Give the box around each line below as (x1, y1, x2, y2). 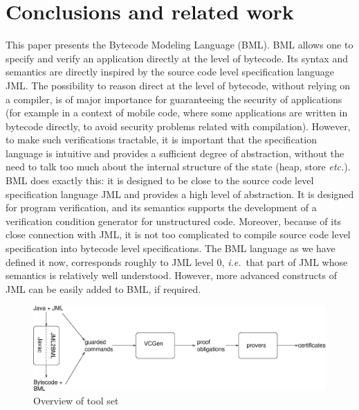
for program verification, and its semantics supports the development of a (6, 200, 317, 215)
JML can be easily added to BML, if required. (6, 281, 201, 296)
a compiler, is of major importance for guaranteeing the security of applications (6, 91, 342, 106)
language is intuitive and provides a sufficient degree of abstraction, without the (6, 145, 344, 160)
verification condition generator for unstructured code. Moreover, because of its (6, 213, 342, 228)
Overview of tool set (33, 393, 119, 407)
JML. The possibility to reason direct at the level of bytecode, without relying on (6, 78, 351, 92)
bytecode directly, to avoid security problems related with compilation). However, (6, 118, 351, 133)
